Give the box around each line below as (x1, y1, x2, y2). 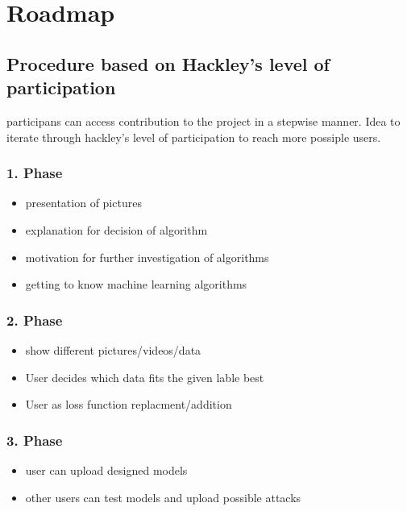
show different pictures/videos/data (25, 341, 201, 358)
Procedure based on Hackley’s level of (6, 51, 330, 76)
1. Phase (6, 163, 63, 183)
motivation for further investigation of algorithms (25, 248, 269, 265)
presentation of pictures (25, 194, 142, 211)
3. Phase (6, 430, 63, 450)
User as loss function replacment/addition (25, 396, 232, 413)
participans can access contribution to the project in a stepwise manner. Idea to (6, 112, 401, 129)
